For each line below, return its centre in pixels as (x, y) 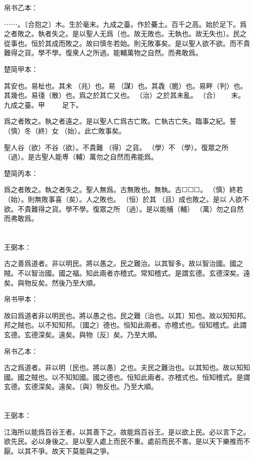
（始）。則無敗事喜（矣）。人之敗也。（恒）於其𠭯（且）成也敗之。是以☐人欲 (123, 199)
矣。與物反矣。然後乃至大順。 (52, 282)
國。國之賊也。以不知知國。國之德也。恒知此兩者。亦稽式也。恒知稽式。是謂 (127, 377)
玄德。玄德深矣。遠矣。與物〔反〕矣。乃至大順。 (83, 335)
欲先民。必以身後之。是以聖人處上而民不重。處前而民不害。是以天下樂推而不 (127, 441)
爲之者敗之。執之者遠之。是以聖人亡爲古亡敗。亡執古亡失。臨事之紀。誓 (120, 121)
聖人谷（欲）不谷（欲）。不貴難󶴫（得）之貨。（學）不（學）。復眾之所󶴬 (117, 147)
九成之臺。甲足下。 (43, 104)
